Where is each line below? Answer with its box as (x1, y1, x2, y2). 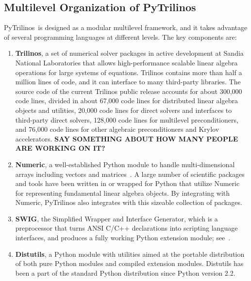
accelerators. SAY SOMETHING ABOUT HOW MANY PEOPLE (15, 133, 238, 143)
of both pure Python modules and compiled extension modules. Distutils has (15, 258, 244, 268)
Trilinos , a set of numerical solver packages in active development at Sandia (15, 48, 244, 58)
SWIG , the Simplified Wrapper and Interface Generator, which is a (15, 213, 218, 223)
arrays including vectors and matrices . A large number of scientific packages (15, 169, 245, 179)
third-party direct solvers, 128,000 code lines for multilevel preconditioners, (15, 114, 238, 125)
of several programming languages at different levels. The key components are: (4, 31, 237, 42)
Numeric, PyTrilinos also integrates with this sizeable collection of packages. (15, 197, 242, 207)
